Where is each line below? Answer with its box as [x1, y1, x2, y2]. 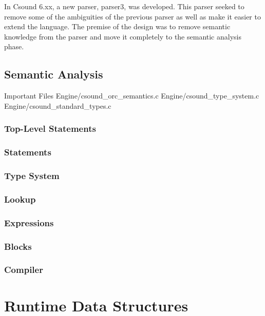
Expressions [4, 216, 54, 229]
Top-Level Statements [4, 122, 96, 135]
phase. [4, 41, 24, 52]
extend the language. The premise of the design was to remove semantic [4, 21, 231, 32]
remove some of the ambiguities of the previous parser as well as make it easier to [4, 11, 261, 22]
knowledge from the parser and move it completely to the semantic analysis [4, 31, 241, 42]
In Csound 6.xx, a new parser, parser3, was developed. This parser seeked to [4, 1, 244, 11]
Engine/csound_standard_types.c [4, 100, 111, 111]
